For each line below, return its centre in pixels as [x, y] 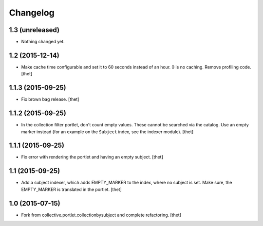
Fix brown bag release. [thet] [50, 99]
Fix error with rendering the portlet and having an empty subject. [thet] [92, 157]
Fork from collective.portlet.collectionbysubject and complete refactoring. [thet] [101, 215]
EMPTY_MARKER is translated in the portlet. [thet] [71, 189]
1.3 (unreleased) [34, 30]
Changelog [32, 13]
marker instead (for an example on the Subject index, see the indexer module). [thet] [107, 132]
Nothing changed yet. [43, 42]
